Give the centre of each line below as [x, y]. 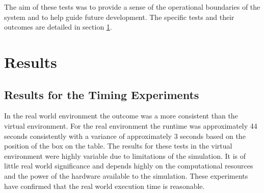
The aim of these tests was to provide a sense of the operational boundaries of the [132, 7]
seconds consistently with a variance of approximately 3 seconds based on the [125, 136]
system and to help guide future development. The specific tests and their [119, 17]
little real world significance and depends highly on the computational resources [129, 166]
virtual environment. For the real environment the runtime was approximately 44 [131, 125]
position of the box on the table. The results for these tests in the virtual [118, 146]
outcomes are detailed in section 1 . [58, 27]
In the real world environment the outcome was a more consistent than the [121, 116]
